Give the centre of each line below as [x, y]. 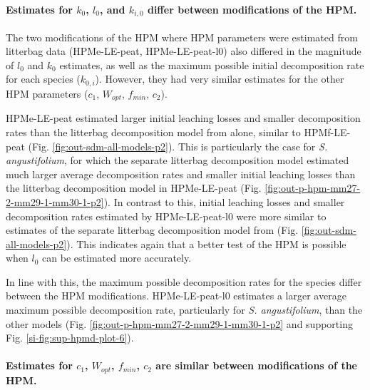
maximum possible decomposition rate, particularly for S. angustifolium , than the [184, 310]
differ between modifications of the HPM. [252, 9]
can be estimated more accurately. [117, 258]
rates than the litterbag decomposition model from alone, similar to [153, 132]
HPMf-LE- [327, 132]
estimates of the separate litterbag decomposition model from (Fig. [152, 230]
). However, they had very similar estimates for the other [220, 79]
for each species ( [43, 79]
